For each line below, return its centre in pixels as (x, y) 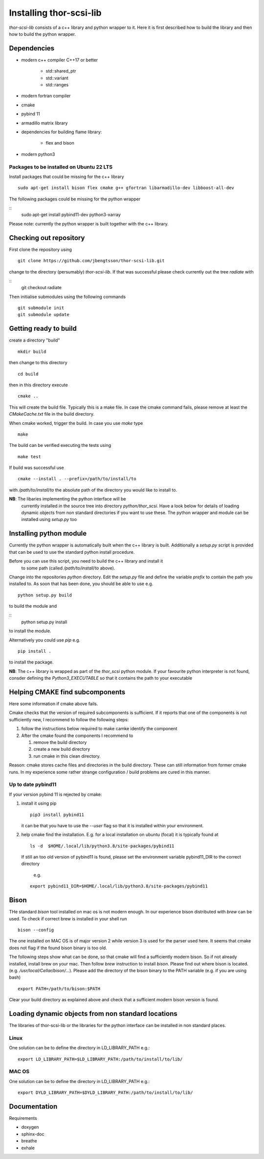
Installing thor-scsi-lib (55, 13)
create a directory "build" (35, 340)
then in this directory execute (38, 385)
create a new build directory (62, 749)
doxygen (30, 1127)
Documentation (33, 1106)
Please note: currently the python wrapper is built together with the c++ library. (89, 223)
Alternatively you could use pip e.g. (45, 640)
